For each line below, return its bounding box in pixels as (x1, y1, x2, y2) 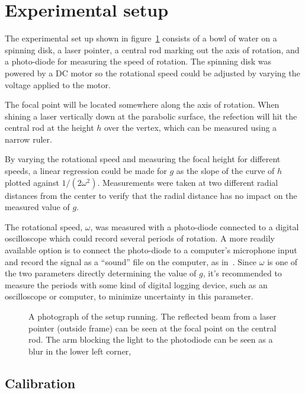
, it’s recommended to (203, 267, 282, 279)
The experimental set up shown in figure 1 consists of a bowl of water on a (5, 32, 277, 44)
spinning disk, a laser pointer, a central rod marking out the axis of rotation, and (5, 43, 300, 56)
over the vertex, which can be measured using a (104, 121, 277, 134)
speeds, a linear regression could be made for (5, 165, 167, 177)
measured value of (5, 201, 70, 213)
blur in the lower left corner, (28, 344, 131, 357)
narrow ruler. (5, 133, 52, 145)
